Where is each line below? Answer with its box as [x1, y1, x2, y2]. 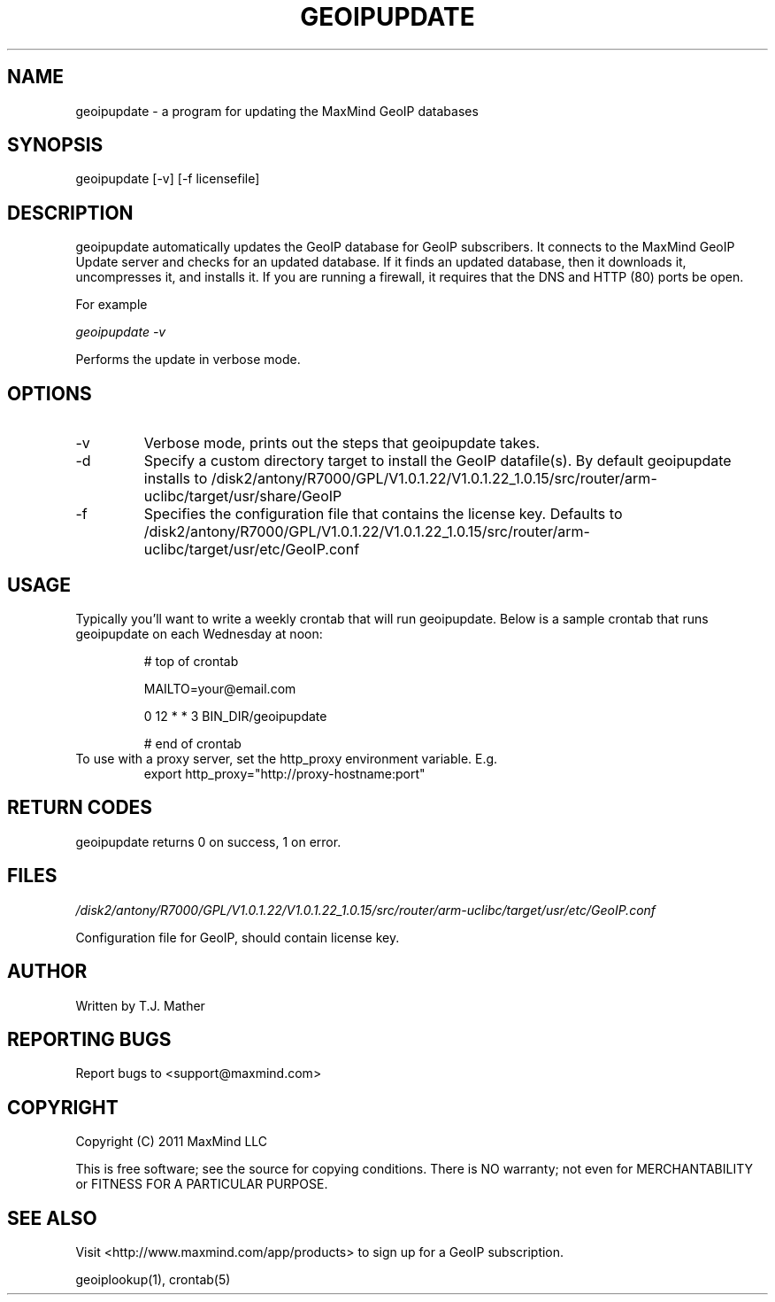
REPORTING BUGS [7, 1027, 172, 1050]
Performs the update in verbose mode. [75, 352, 301, 368]
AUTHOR [7, 960, 88, 983]
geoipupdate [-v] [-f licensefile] [75, 171, 260, 187]
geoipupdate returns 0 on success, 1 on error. [75, 833, 341, 849]
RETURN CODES [7, 796, 153, 819]
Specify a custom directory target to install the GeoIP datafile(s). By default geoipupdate [143, 452, 732, 470]
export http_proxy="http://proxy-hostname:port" [143, 765, 426, 781]
